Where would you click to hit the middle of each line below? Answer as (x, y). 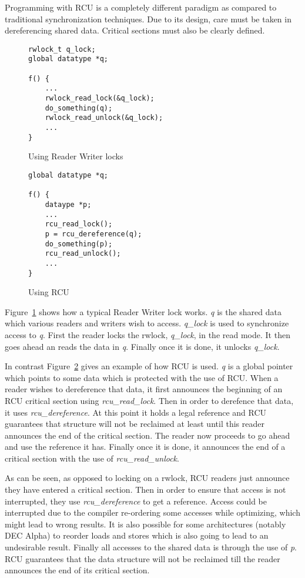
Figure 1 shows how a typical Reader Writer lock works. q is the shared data (143, 311)
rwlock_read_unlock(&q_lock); (104, 118)
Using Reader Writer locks (76, 156)
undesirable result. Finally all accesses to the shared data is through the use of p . (151, 547)
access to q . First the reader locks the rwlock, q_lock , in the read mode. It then (148, 334)
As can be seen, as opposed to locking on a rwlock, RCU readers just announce (147, 478)
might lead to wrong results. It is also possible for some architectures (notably (145, 524)
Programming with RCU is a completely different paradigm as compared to (141, 7)
